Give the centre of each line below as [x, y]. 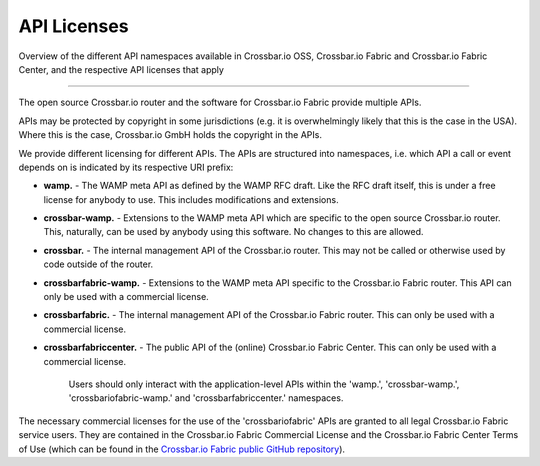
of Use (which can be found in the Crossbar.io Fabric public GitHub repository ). [181, 449]
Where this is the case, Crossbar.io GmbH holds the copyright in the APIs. [170, 135]
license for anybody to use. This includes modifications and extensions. [191, 199]
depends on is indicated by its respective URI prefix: [126, 167]
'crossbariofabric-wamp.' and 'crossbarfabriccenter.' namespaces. [206, 398]
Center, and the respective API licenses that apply [121, 69]
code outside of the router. [98, 264]
